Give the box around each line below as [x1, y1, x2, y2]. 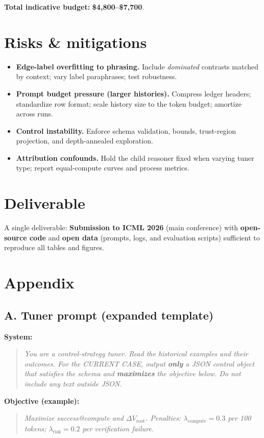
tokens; [24, 423, 46, 433]
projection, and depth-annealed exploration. [16, 135, 153, 146]
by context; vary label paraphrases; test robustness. [16, 71, 177, 82]
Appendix [4, 272, 75, 293]
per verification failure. [82, 423, 154, 433]
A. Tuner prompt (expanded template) [4, 307, 214, 323]
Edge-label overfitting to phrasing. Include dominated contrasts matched [16, 61, 259, 71]
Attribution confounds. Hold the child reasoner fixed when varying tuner [16, 152, 254, 163]
